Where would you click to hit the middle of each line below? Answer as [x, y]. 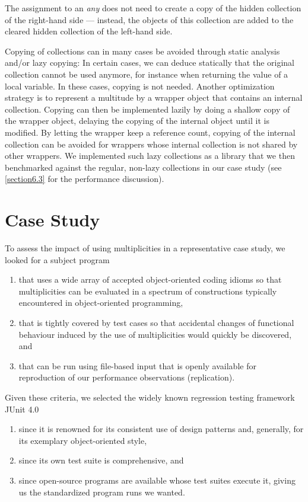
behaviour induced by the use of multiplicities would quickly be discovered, [155, 334]
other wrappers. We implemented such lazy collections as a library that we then [150, 156]
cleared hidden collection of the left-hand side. [89, 31]
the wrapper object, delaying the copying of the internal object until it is [137, 121]
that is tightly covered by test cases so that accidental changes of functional [156, 322]
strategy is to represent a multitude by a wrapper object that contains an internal [154, 97]
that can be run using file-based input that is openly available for [137, 365]
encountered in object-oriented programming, [101, 303]
